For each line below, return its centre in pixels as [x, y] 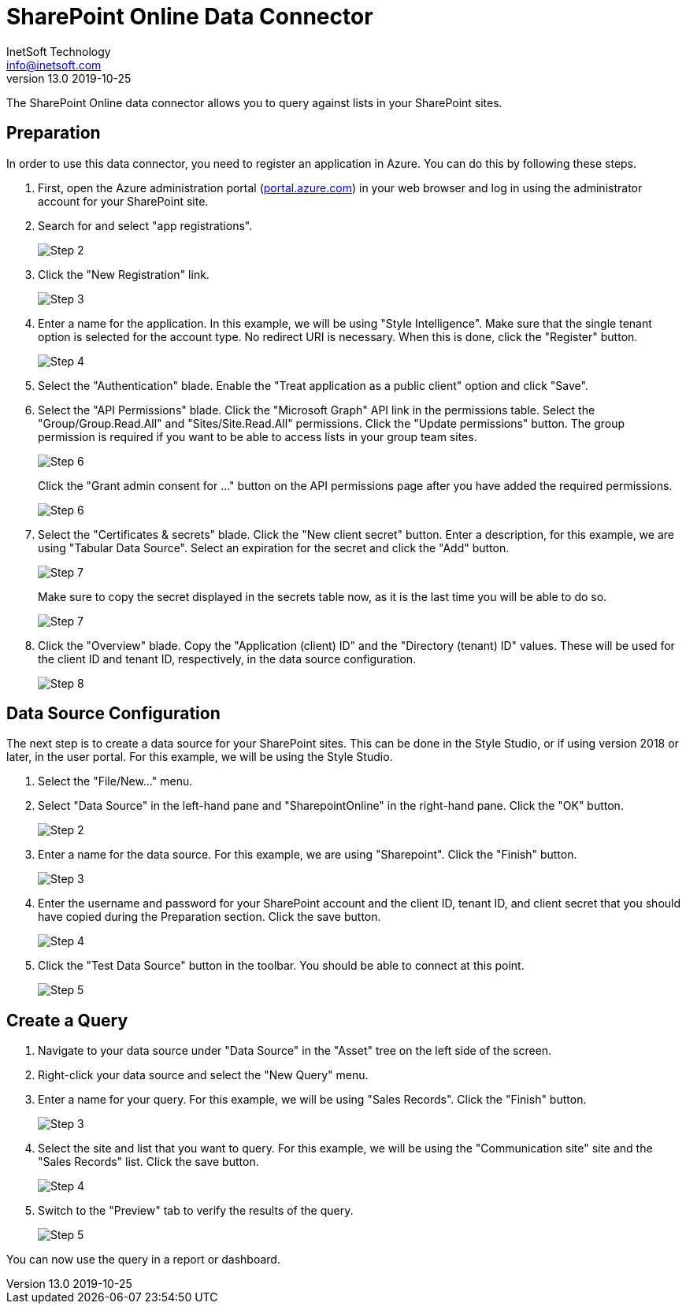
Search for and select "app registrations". [145, 225]
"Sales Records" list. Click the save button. [148, 1162]
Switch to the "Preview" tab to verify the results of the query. [196, 1211]
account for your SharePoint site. [123, 201]
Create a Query [67, 1020]
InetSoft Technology [59, 51]
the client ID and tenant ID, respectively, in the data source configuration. [227, 659]
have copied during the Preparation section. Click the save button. [210, 917]
